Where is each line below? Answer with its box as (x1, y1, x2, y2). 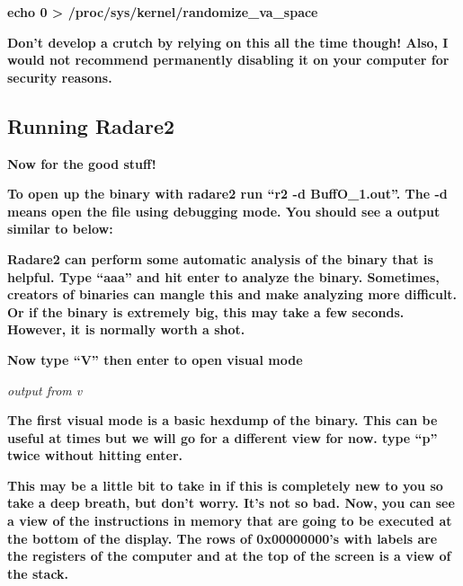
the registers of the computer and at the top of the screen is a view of (7, 546, 451, 565)
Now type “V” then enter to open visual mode (7, 350, 303, 368)
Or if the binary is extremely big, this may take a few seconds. (7, 302, 405, 321)
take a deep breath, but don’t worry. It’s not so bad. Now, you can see (7, 493, 455, 512)
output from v (7, 380, 83, 399)
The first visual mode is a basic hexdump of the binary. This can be (7, 411, 438, 430)
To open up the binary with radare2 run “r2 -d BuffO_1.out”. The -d (7, 184, 448, 203)
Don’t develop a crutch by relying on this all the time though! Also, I (7, 32, 449, 51)
